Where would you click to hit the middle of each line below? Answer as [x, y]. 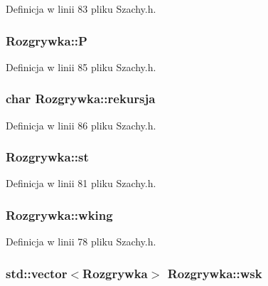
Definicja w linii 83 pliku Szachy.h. [81, 9]
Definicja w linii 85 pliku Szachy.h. [81, 67]
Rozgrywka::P [47, 40]
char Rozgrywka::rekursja [81, 99]
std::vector [37, 273]
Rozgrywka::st [47, 157]
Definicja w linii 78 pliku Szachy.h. [81, 242]
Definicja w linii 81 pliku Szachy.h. [81, 183]
